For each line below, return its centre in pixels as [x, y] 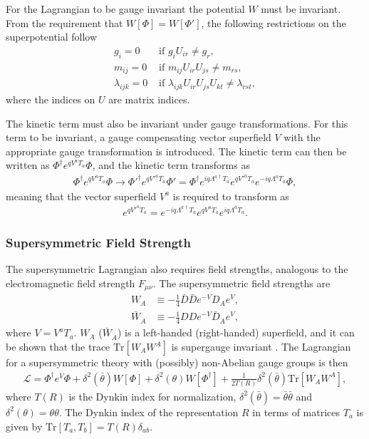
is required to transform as [231, 196]
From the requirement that [64, 22]
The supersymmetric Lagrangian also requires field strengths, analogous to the [177, 269]
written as [28, 165]
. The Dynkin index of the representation [149, 412]
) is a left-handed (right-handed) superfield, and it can [236, 332]
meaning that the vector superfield [81, 196]
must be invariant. [301, 9]
